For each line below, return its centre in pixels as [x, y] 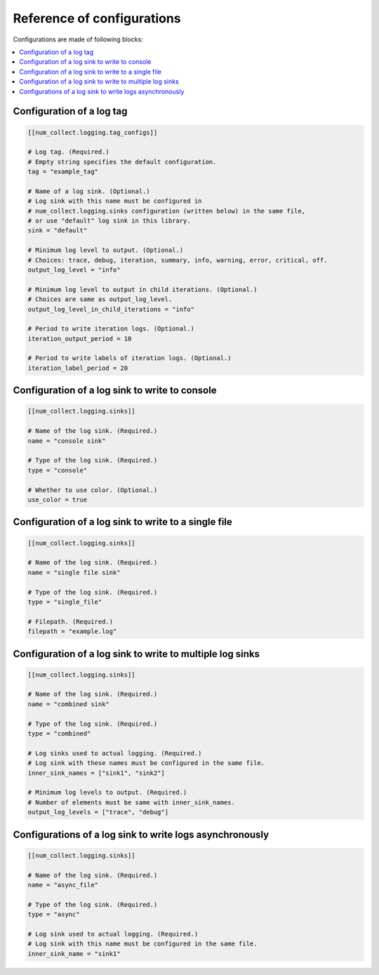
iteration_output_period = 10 [80, 338]
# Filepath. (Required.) [71, 622]
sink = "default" [58, 231]
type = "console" [58, 470]
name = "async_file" [63, 885]
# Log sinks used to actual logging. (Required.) [115, 753]
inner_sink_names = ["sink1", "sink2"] [96, 773]
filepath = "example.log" [72, 631]
